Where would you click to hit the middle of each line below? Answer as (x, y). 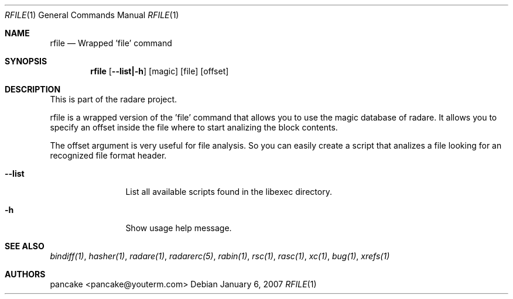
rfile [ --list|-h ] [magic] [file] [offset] (160, 71)
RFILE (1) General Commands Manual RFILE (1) (92, 15)
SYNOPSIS (26, 61)
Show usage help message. (179, 228)
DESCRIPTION (33, 89)
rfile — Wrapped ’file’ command (111, 43)
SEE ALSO (25, 246)
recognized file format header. (108, 155)
